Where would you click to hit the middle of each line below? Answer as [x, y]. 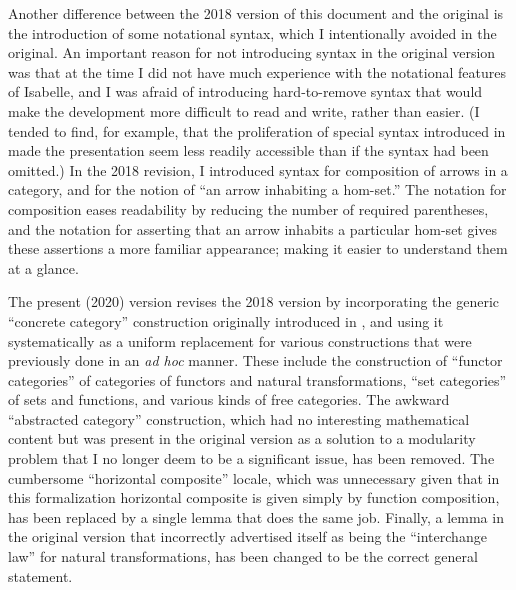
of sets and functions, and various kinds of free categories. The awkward [229, 399]
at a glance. [43, 267]
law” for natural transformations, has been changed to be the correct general [243, 556]
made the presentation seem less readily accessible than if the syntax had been [248, 150]
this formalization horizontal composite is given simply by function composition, [254, 497]
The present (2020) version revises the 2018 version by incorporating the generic [254, 301]
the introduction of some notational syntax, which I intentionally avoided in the [252, 32]
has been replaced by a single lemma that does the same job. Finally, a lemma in [256, 516]
